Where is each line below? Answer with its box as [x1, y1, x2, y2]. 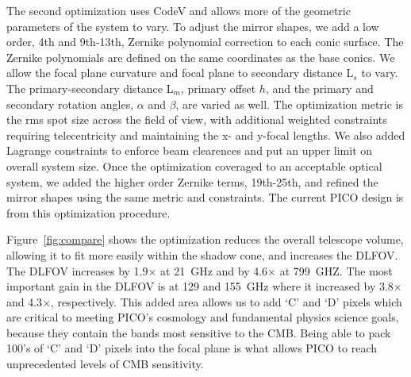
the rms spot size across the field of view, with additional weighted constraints [6, 111, 387, 128]
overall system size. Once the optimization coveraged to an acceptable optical [6, 157, 382, 174]
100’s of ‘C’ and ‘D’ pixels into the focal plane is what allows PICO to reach [6, 340, 377, 356]
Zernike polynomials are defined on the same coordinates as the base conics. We [6, 48, 395, 65]
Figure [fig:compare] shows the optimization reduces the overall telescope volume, [6, 231, 404, 248]
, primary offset [180, 79, 256, 96]
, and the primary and [265, 79, 374, 96]
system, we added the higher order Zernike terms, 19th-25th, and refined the [6, 173, 378, 190]
